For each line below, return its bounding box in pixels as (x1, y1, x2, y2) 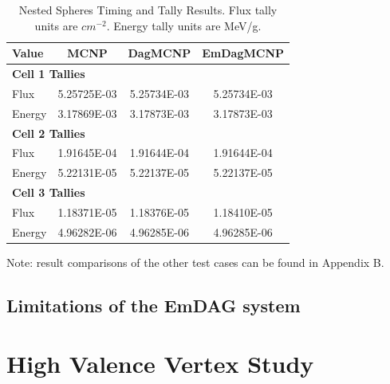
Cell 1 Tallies (12, 65, 85, 82)
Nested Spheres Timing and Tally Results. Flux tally (18, 2, 278, 18)
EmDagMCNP (202, 45, 285, 61)
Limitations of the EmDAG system (6, 292, 301, 317)
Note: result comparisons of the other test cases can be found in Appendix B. (6, 253, 384, 270)
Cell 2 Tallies (12, 124, 85, 141)
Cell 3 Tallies (12, 184, 85, 201)
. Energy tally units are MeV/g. (106, 17, 262, 33)
